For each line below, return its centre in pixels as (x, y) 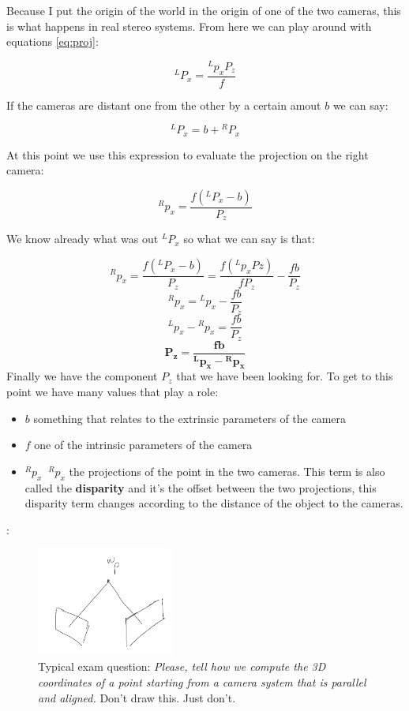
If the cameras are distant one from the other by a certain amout (164, 105)
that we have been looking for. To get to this (285, 376)
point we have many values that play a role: (113, 391)
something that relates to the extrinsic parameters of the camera (190, 418)
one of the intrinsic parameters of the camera (143, 445)
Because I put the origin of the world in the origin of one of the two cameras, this (204, 10)
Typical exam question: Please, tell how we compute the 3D (182, 666)
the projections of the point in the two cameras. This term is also (227, 471)
